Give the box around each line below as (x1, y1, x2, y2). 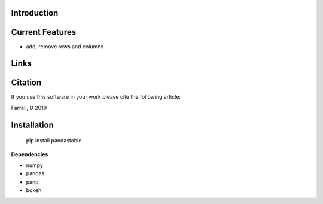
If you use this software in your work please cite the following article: (11, 93, 181, 101)
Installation (11, 120, 54, 130)
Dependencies (11, 150, 48, 158)
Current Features (11, 27, 77, 37)
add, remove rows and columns (26, 42, 104, 50)
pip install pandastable (26, 137, 82, 144)
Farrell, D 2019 (11, 104, 47, 111)
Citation (11, 78, 42, 88)
